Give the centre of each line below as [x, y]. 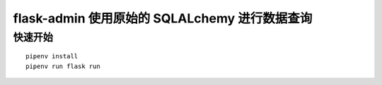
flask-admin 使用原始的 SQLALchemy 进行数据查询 [163, 18]
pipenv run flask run [63, 66]
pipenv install [52, 57]
